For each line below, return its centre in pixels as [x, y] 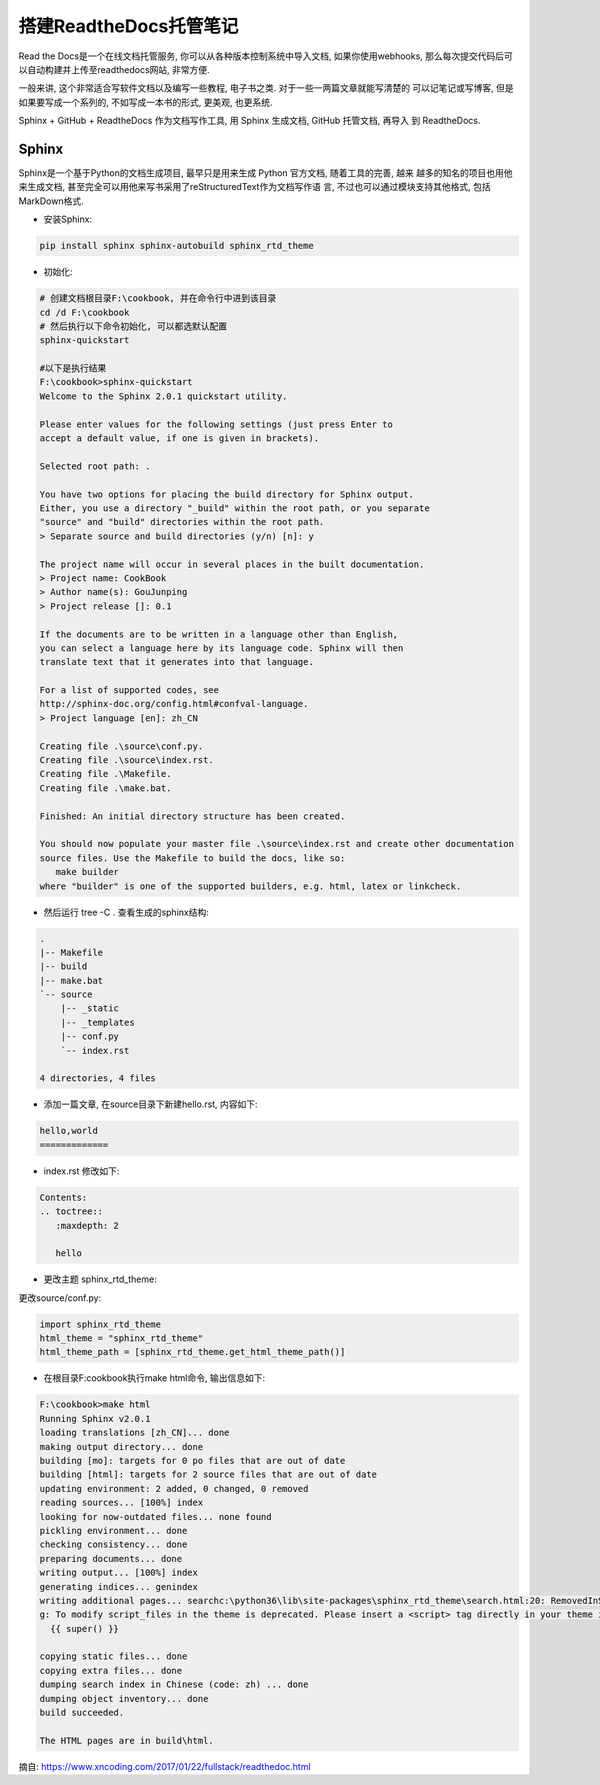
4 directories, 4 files [98, 1078]
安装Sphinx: [68, 219]
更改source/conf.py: [60, 1297]
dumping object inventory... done [124, 1698]
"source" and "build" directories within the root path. [182, 522]
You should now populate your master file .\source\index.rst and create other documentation [277, 844]
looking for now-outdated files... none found [155, 1516]
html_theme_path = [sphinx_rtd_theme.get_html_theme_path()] [192, 1352]
